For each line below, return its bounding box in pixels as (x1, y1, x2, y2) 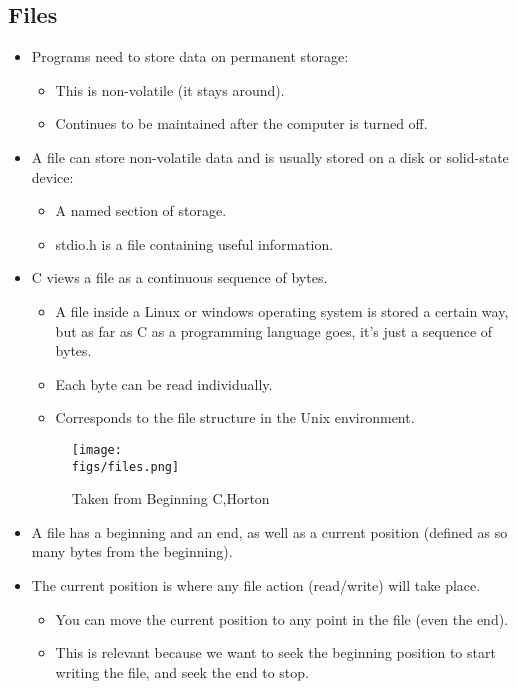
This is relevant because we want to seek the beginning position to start (55, 642, 496, 663)
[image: (71, 442, 122, 457)
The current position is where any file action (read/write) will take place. (31, 575, 481, 596)
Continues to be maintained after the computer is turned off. (55, 113, 428, 134)
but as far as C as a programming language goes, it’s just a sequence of (55, 320, 493, 341)
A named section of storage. (55, 200, 227, 221)
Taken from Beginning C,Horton (71, 488, 270, 509)
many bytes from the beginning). (31, 541, 233, 562)
